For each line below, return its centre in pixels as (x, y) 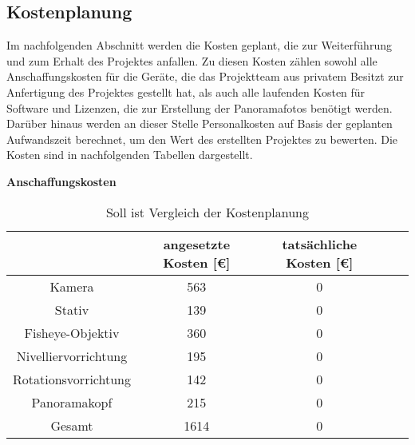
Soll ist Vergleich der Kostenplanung (207, 212)
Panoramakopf (72, 402)
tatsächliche (320, 244)
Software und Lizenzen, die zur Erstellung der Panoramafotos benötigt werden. (200, 107)
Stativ (72, 309)
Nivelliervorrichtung (72, 356)
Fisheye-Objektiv (72, 332)
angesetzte (197, 244)
